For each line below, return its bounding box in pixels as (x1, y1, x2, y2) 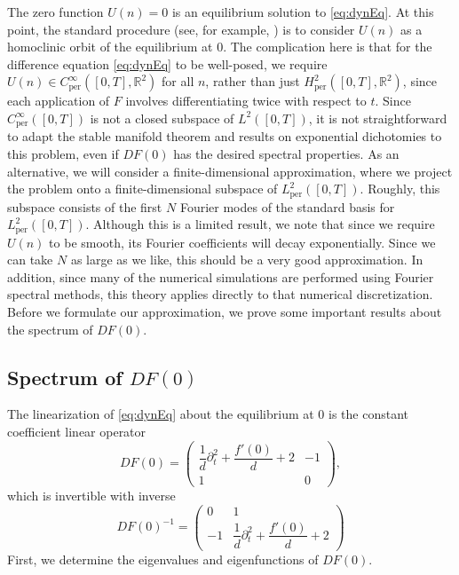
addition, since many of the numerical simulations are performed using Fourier (7, 267, 434, 286)
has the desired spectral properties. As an (173, 145, 400, 163)
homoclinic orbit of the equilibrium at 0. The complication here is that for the (7, 37, 432, 56)
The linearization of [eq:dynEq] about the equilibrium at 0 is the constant (7, 405, 408, 423)
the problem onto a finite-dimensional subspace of (7, 179, 278, 198)
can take (7, 250, 53, 269)
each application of (7, 91, 110, 110)
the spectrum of (7, 319, 93, 338)
